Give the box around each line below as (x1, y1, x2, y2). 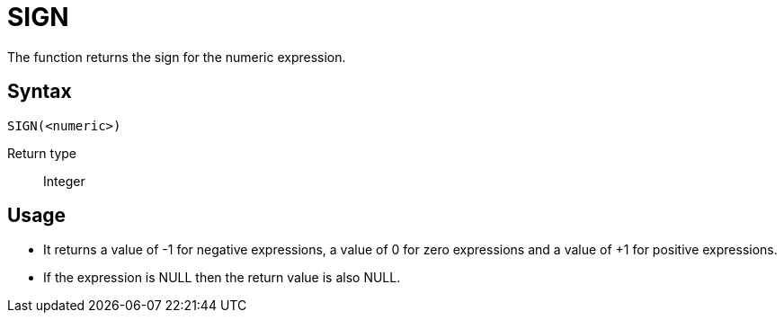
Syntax (7, 80, 72, 103)
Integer (43, 173, 85, 189)
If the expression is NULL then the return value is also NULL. (43, 270, 401, 286)
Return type (7, 145, 76, 161)
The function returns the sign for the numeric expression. (7, 49, 346, 65)
